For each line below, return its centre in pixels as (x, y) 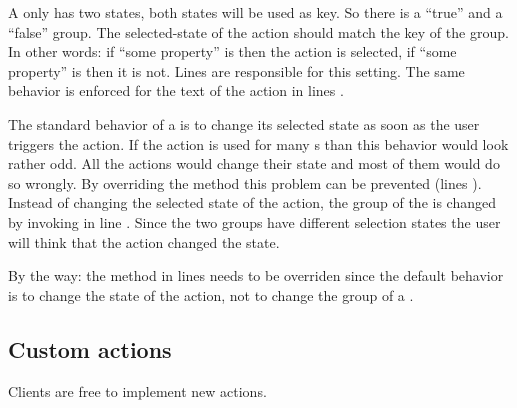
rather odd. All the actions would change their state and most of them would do (254, 163)
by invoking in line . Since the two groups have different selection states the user (254, 221)
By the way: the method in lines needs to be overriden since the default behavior (256, 275)
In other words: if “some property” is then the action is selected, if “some (232, 51)
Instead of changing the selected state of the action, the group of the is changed (252, 202)
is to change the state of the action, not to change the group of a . (211, 294)
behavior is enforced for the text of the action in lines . (176, 90)
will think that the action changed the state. (144, 241)
